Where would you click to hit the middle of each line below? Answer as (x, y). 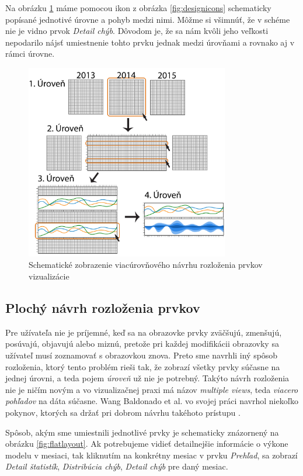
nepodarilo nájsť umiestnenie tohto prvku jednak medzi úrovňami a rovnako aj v (150, 42)
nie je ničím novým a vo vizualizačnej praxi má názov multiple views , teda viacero (152, 389)
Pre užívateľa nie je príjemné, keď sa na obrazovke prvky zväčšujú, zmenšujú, (144, 332)
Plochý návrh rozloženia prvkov (103, 308)
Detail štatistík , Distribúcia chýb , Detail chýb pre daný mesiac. (117, 466)
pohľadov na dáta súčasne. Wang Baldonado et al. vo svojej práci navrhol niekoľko (152, 401)
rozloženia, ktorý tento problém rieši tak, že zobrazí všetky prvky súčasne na (143, 366)
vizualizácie (49, 276)
